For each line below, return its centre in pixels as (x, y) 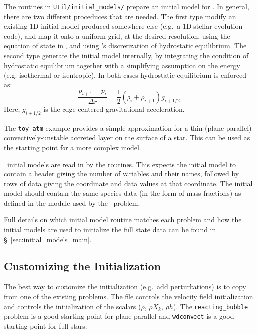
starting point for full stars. (46, 325)
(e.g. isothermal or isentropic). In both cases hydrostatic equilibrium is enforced (125, 75)
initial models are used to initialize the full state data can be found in (110, 229)
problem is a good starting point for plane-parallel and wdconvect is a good (119, 316)
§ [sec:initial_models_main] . (48, 239)
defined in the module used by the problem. (72, 203)
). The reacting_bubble (210, 306)
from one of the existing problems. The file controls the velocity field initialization (128, 296)
